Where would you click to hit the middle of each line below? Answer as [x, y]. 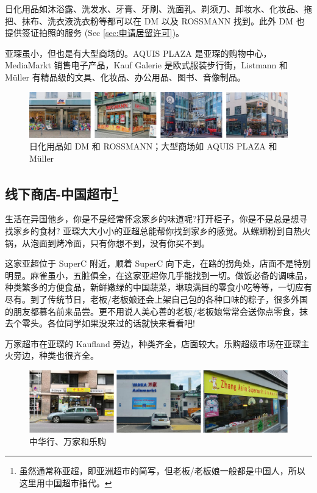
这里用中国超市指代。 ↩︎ [66, 483]
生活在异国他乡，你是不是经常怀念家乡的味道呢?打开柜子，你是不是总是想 [152, 219]
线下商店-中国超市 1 [62, 192]
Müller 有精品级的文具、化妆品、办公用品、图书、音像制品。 [125, 77]
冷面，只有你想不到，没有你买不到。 [137, 243]
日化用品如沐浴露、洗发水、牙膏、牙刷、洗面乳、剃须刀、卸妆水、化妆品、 [154, 9]
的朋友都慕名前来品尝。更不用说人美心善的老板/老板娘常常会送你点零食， [152, 311]
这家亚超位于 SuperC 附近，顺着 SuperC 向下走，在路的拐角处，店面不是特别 [158, 263]
